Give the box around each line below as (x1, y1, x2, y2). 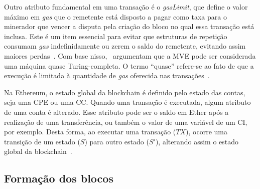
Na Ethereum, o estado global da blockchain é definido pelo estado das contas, (4, 87, 245, 97)
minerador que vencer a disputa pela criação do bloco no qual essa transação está (4, 21, 254, 32)
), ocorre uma (186, 126, 228, 137)
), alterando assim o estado (155, 136, 239, 146)
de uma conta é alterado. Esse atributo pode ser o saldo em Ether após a (4, 106, 229, 117)
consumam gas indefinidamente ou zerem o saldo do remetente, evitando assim (4, 41, 246, 51)
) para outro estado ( (84, 136, 149, 146)
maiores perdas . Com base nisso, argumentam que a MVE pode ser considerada (4, 50, 256, 61)
